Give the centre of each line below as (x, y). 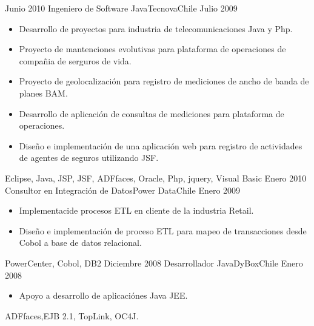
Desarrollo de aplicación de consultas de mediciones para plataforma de (152, 113)
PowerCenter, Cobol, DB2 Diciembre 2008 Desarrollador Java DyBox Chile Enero (154, 263)
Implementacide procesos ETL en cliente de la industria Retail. (136, 210)
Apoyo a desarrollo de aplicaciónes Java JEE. (103, 295)
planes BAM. (43, 93)
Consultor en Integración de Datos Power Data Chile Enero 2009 (123, 190)
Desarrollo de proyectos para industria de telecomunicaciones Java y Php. (156, 28)
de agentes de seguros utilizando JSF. (89, 158)
